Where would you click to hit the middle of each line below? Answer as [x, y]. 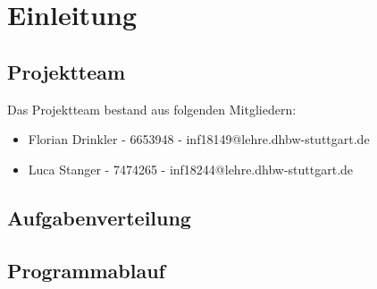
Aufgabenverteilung [99, 217]
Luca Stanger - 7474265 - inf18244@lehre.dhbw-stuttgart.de [191, 169]
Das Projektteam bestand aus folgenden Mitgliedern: [152, 109]
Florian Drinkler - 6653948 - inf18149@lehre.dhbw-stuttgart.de [199, 139]
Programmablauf [86, 270]
